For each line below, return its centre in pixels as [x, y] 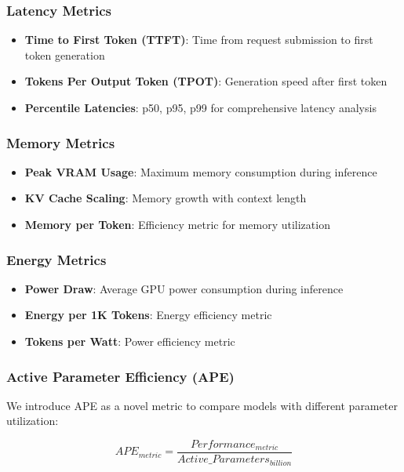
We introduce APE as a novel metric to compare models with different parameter [202, 405]
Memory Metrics [61, 142]
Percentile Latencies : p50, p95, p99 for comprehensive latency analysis [200, 107]
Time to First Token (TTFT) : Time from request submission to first [199, 40]
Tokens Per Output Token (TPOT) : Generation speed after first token [206, 81]
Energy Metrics [56, 259]
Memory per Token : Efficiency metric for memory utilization [177, 224]
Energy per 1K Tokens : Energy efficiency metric [148, 315]
